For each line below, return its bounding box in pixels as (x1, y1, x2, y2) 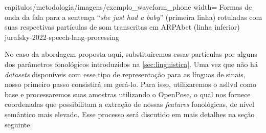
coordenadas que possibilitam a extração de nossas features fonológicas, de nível (5, 99, 254, 109)
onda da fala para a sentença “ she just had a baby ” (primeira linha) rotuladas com (5, 11, 262, 22)
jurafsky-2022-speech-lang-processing (5, 31, 119, 42)
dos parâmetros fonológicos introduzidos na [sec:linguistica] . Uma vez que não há (5, 58, 258, 69)
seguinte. (5, 119, 32, 129)
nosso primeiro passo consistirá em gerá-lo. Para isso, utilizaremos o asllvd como (5, 79, 256, 90)
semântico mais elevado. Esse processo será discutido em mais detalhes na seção (5, 108, 255, 119)
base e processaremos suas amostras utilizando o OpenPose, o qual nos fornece (5, 88, 251, 99)
